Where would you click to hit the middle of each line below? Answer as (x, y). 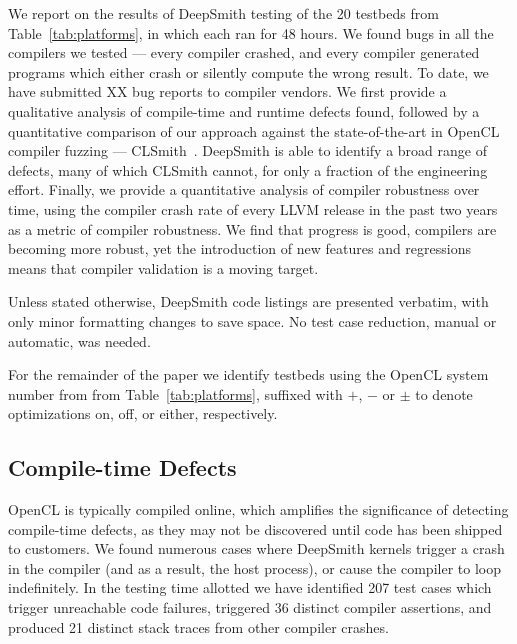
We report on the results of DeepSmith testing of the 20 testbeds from (223, 13)
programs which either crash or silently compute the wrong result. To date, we (248, 71)
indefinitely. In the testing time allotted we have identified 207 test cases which (250, 587)
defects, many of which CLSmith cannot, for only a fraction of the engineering (248, 169)
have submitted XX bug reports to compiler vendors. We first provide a (227, 91)
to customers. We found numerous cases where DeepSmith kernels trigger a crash (256, 548)
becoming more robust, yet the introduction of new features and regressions (240, 248)
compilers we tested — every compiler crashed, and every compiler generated (244, 52)
